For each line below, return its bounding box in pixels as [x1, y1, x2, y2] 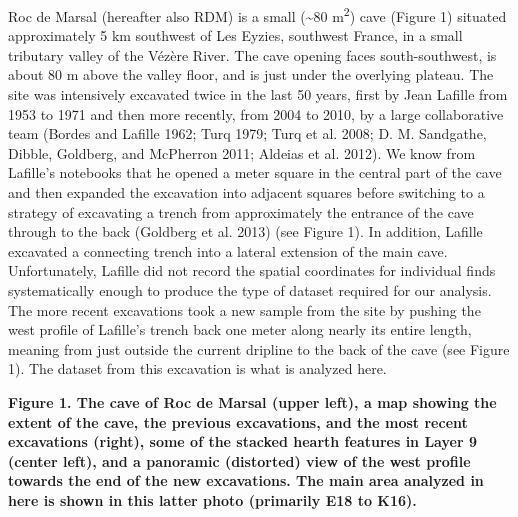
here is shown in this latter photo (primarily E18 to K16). [8, 489, 417, 510]
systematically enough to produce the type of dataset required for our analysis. [8, 279, 492, 300]
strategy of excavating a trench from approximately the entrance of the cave [8, 201, 474, 222]
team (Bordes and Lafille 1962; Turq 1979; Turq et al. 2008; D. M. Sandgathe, [8, 123, 487, 144]
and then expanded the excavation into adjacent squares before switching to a [8, 182, 485, 202]
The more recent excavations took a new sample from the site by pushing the [8, 299, 481, 320]
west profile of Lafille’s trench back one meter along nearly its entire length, [8, 319, 472, 340]
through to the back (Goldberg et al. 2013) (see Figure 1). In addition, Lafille [8, 221, 483, 242]
